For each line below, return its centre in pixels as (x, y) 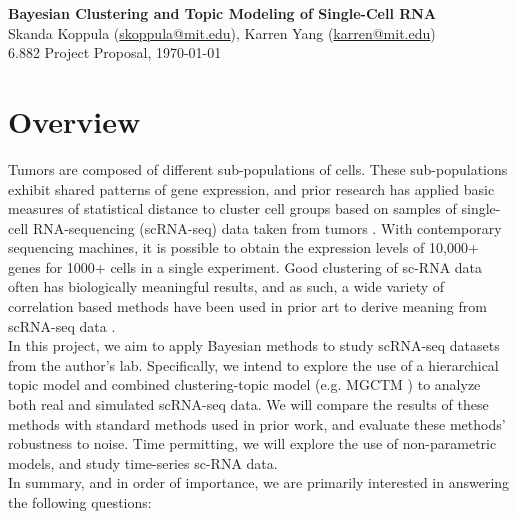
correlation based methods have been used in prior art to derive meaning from (247, 306)
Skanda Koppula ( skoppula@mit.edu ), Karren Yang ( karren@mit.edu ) (222, 32)
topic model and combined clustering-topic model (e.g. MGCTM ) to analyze (244, 384)
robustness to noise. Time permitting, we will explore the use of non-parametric (252, 443)
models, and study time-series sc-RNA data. (143, 462)
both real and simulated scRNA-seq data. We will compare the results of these (248, 404)
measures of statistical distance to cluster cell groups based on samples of (232, 208)
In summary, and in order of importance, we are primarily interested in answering (259, 482)
